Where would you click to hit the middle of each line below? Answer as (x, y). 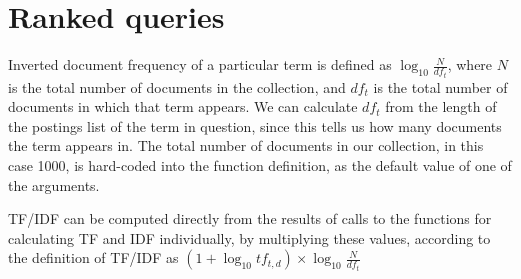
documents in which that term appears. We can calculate (183, 106)
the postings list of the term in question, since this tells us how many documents (255, 125)
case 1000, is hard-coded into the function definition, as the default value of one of (260, 164)
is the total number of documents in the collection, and (177, 86)
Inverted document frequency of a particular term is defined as (200, 64)
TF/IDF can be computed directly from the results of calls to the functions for (250, 218)
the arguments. (54, 184)
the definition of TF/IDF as (93, 257)
